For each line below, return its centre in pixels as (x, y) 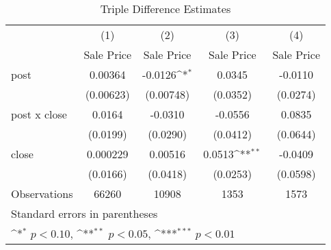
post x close (39, 114)
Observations (42, 193)
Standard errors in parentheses (84, 213)
